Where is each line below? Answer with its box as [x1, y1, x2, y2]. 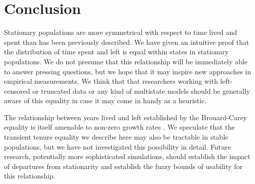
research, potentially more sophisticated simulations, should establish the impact [4, 151, 251, 162]
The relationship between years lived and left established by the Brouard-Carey [4, 112, 247, 122]
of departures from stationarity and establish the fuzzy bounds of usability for [4, 161, 243, 171]
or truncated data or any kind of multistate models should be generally [32, 85, 250, 96]
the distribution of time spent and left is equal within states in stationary [4, 46, 229, 57]
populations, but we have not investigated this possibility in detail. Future [4, 141, 231, 152]
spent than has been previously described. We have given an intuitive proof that [4, 36, 250, 47]
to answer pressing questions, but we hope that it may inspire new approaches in [4, 66, 251, 76]
